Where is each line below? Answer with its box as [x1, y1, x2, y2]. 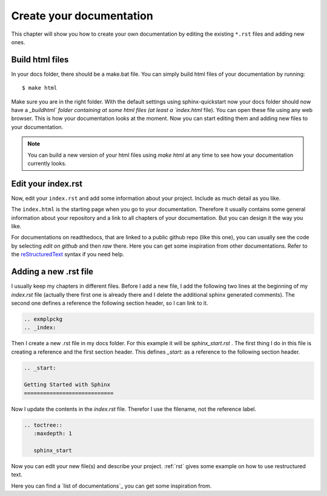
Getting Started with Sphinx [24, 382, 111, 388]
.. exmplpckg [24, 316, 63, 322]
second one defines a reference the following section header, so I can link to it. [11, 299, 208, 306]
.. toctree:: [24, 422, 63, 428]
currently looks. [27, 159, 67, 167]
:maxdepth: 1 [33, 430, 73, 437]
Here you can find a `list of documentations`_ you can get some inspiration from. [11, 482, 212, 489]
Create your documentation [11, 9, 154, 22]
